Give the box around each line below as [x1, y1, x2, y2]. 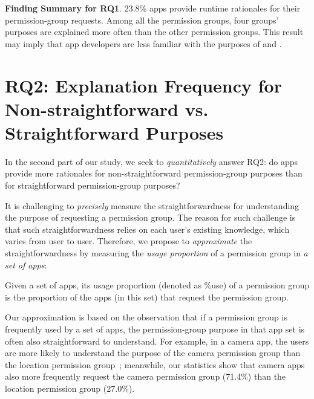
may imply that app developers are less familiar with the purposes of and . [5, 37, 282, 50]
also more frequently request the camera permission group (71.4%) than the [5, 370, 286, 383]
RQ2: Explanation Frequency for [5, 73, 282, 97]
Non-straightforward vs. [5, 96, 209, 121]
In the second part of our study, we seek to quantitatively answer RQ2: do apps [5, 155, 298, 167]
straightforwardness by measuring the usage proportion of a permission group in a [5, 247, 308, 259]
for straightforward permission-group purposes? [5, 179, 180, 192]
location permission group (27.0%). [5, 381, 135, 394]
